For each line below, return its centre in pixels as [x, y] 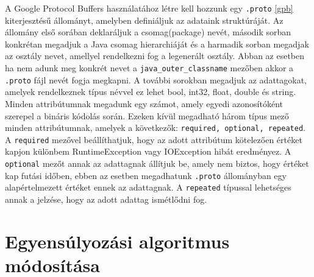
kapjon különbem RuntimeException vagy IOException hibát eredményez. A [148, 151]
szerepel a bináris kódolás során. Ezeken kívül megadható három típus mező [147, 115]
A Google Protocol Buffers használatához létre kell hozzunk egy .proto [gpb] [149, 8]
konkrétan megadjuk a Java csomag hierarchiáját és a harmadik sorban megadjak [157, 44]
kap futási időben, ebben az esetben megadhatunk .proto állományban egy [146, 175]
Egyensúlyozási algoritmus [117, 241]
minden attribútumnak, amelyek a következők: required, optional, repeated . [155, 128]
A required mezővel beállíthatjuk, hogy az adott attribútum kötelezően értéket [154, 139]
